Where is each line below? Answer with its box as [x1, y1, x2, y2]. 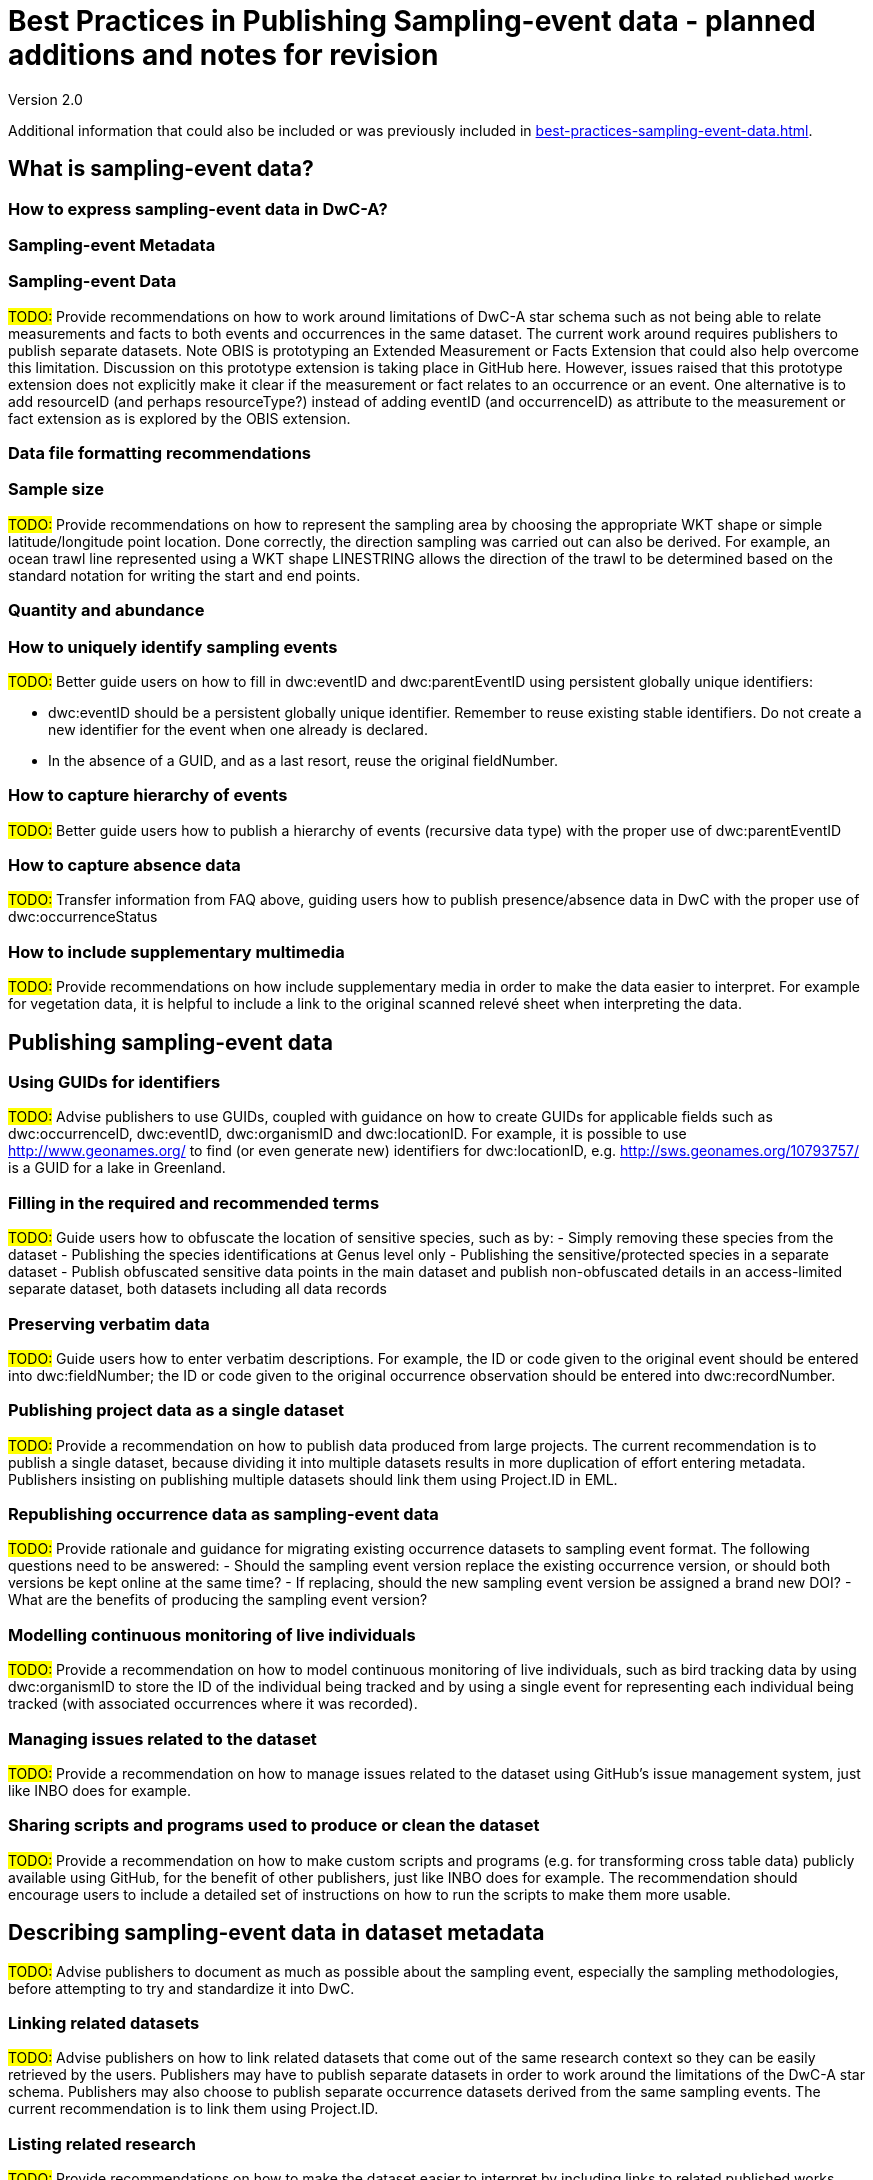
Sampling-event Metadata [8, 234, 216, 255]
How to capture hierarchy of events [8, 785, 288, 806]
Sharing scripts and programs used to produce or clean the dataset [8, 1815, 540, 1836]
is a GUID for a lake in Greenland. [8, 1159, 226, 1177]
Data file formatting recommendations [8, 443, 311, 464]
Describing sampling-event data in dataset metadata [8, 1920, 545, 1946]
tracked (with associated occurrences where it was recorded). [8, 1695, 418, 1713]
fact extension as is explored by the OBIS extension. [8, 409, 351, 427]
